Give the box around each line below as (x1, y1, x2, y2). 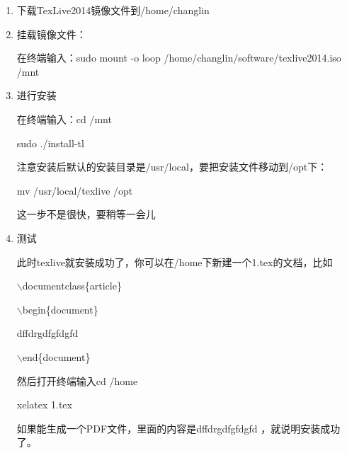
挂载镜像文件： (16, 26, 86, 41)
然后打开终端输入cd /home (16, 373, 138, 388)
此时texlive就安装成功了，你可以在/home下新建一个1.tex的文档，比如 (16, 254, 333, 269)
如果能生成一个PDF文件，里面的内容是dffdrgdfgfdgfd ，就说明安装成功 (16, 420, 341, 435)
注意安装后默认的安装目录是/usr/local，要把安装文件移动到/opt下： (16, 159, 328, 174)
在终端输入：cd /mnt (16, 111, 112, 126)
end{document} (22, 349, 91, 364)
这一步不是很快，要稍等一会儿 (16, 207, 156, 222)
